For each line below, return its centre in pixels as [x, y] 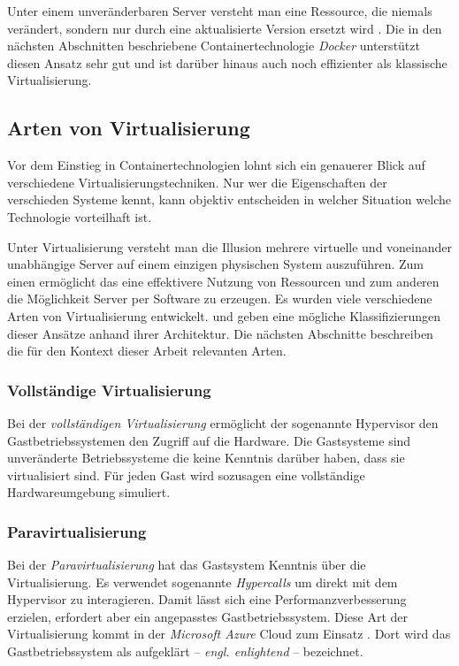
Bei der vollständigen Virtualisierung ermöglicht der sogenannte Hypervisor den [223, 422]
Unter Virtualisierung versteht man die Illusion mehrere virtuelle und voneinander [230, 246]
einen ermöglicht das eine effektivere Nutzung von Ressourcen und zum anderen [223, 281]
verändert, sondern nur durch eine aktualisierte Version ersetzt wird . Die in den [225, 28]
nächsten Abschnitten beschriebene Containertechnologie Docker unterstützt [214, 46]
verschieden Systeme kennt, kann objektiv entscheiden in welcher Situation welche [229, 199]
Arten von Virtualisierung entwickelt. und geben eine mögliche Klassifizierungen [224, 315]
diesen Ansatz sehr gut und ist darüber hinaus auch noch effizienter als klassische [227, 62]
